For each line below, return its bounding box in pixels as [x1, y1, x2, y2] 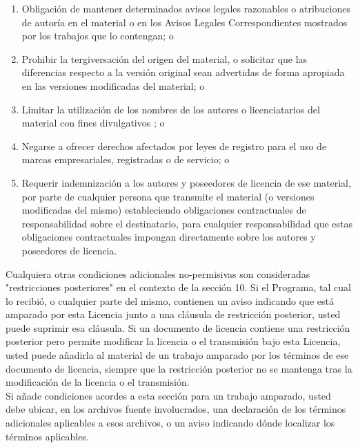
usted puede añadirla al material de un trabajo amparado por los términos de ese [6, 348, 349, 362]
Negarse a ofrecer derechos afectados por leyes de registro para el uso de [21, 138, 327, 153]
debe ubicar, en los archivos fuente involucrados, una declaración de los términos [6, 402, 346, 416]
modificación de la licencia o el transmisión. [6, 375, 190, 389]
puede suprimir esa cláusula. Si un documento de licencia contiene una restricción [6, 320, 350, 335]
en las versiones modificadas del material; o [21, 78, 205, 93]
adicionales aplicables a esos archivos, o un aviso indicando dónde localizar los [6, 416, 335, 430]
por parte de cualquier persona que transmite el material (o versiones [21, 189, 315, 203]
